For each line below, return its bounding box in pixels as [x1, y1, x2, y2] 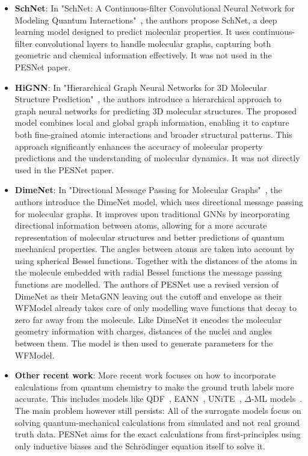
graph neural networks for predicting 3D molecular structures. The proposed [14, 104, 297, 117]
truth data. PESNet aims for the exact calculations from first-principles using [14, 428, 301, 440]
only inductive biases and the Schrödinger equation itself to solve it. [14, 439, 265, 452]
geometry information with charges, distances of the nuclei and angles [14, 325, 272, 337]
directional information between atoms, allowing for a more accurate [14, 219, 267, 232]
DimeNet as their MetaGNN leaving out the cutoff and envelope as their [14, 289, 282, 302]
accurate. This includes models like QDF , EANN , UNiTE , [14, 392, 242, 405]
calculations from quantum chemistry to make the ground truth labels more [14, 380, 294, 393]
